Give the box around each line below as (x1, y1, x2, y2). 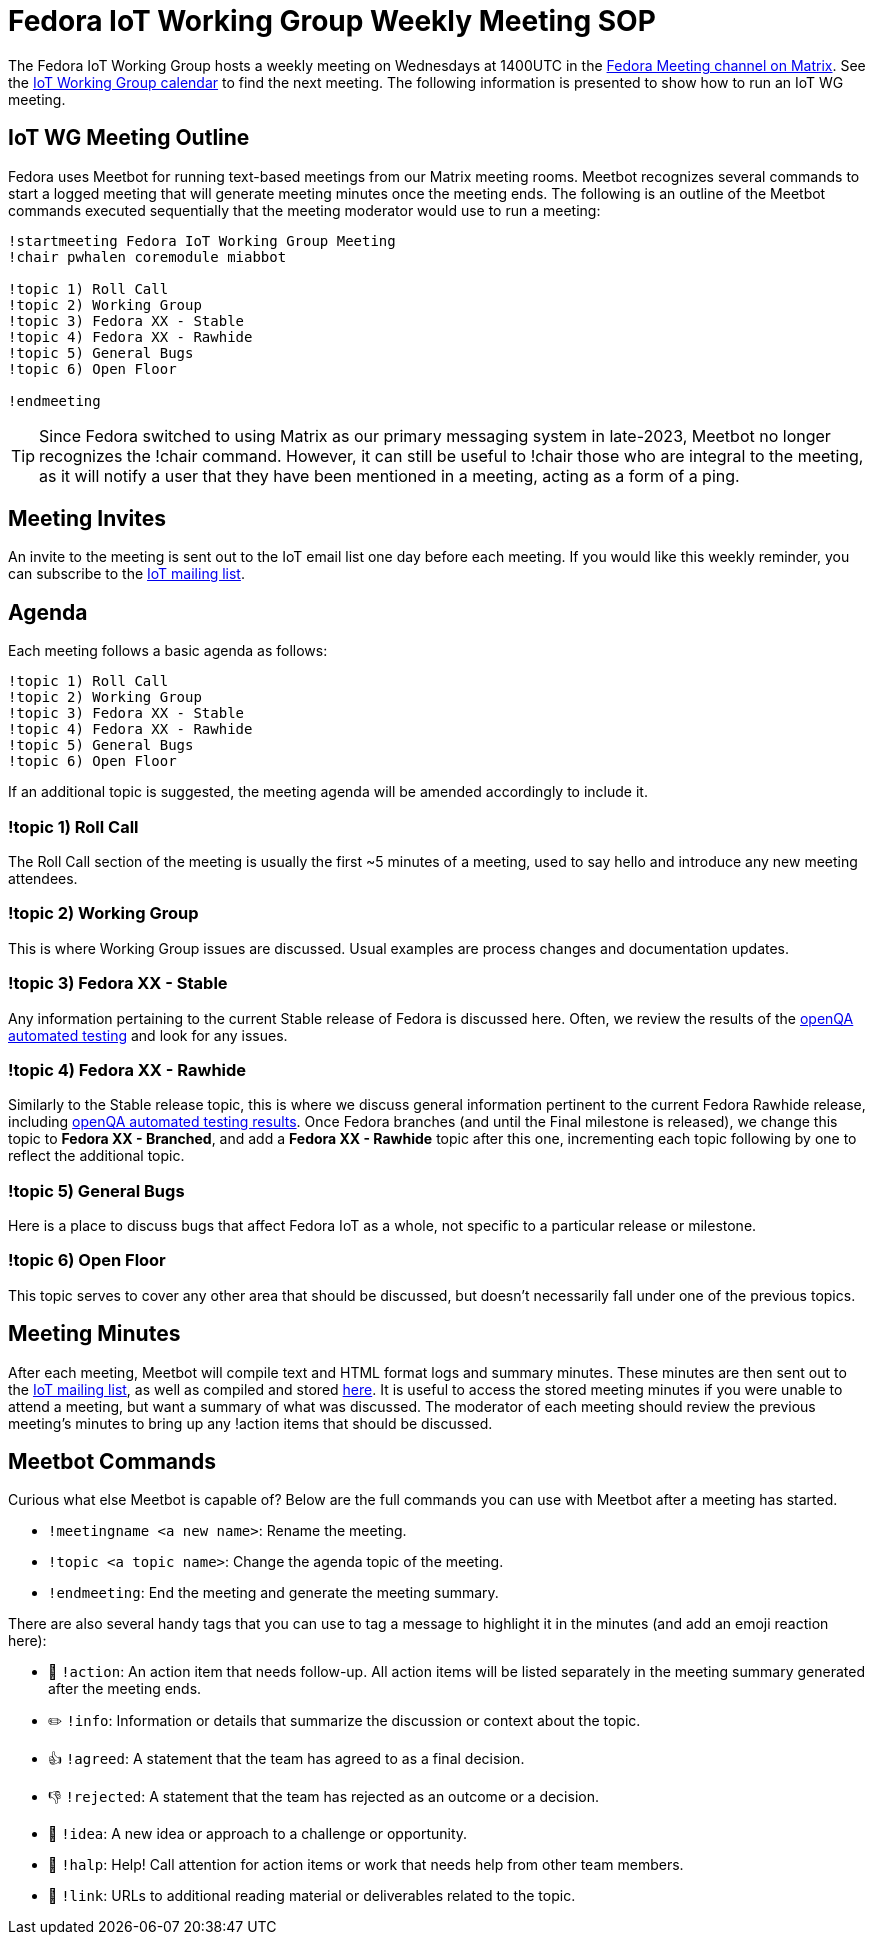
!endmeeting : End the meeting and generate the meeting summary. (48, 1584, 499, 1602)
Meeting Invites (8, 506, 166, 532)
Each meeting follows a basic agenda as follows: (8, 642, 328, 660)
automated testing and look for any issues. (8, 1026, 288, 1044)
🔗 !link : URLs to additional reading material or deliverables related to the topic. (48, 1887, 576, 1905)
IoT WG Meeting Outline (8, 125, 250, 151)
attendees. (8, 870, 78, 888)
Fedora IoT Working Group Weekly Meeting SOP (8, 4, 656, 38)
